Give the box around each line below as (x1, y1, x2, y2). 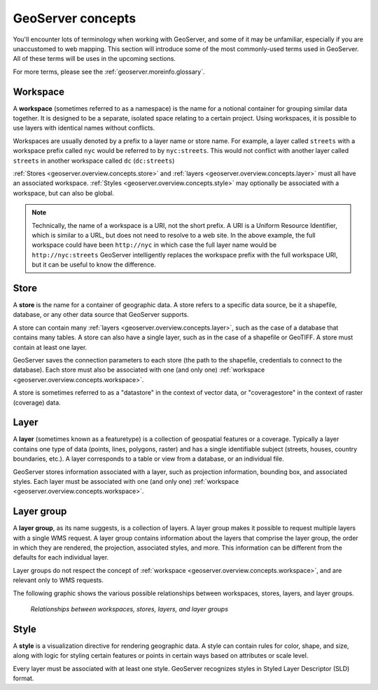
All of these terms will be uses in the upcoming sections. (13, 55, 176, 63)
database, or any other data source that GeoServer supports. (13, 311, 189, 319)
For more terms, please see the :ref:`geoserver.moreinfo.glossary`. (13, 67, 206, 76)
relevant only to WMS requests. (13, 576, 104, 585)
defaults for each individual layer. (13, 553, 109, 562)
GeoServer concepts (13, 11, 136, 26)
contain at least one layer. (13, 343, 87, 351)
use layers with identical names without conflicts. (13, 123, 155, 133)
